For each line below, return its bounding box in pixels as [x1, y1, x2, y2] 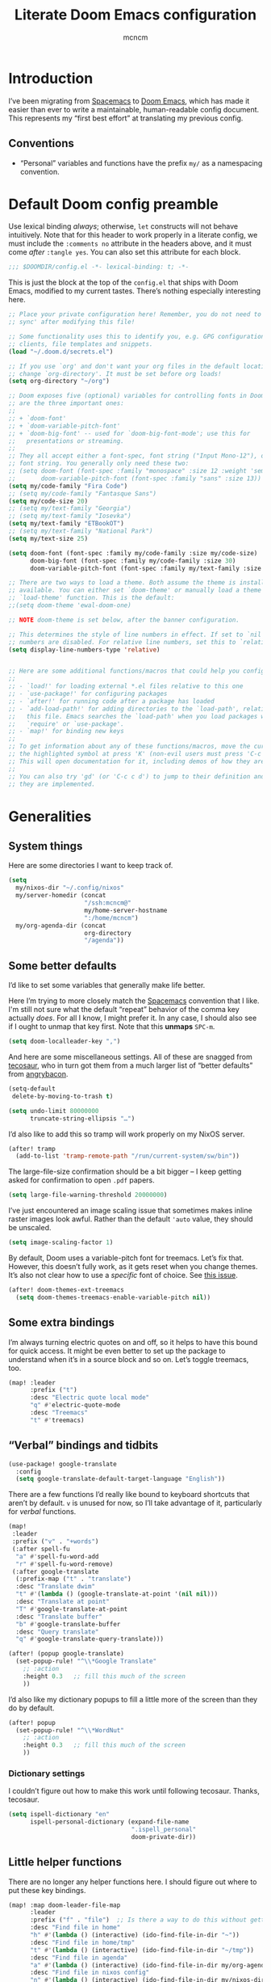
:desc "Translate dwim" [15, 1583, 95, 1591]
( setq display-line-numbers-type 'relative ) [8, 645, 161, 654]
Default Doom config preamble [8, 195, 219, 213]
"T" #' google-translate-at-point [15, 1605, 128, 1613]
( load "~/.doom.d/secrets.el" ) [8, 348, 114, 356]
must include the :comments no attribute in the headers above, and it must [8, 238, 252, 248]
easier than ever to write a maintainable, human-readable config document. [8, 104, 260, 114]
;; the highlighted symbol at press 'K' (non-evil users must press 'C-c [8, 750, 262, 758]
